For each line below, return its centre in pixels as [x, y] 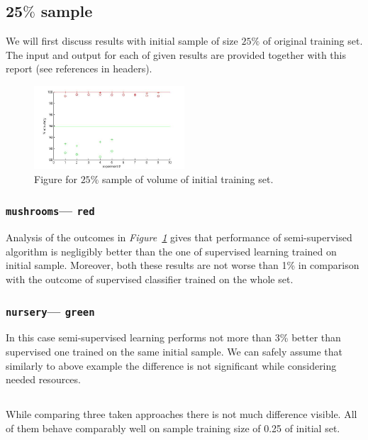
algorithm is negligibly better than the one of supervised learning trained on [171, 251]
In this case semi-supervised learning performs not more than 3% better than [173, 337]
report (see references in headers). [79, 68]
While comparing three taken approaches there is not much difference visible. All [182, 414]
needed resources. [43, 379]
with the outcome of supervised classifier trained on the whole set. [150, 279]
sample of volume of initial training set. [188, 178]
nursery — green [50, 310]
